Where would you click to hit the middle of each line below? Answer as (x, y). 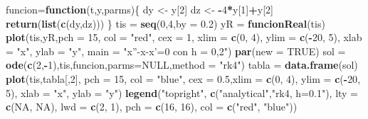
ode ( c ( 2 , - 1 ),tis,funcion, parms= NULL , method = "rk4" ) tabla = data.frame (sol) (182, 65)
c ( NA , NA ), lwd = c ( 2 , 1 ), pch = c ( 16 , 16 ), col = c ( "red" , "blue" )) (152, 107)
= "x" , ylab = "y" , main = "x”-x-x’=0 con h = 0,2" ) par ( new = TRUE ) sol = (176, 51)
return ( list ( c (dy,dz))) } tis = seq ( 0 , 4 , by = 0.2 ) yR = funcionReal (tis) (165, 23)
